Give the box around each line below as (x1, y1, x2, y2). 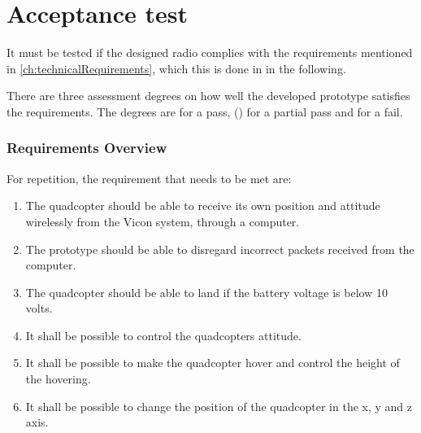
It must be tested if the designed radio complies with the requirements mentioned (7, 44, 413, 61)
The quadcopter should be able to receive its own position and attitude (25, 197, 380, 214)
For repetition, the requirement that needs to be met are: (7, 169, 292, 186)
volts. (25, 300, 53, 317)
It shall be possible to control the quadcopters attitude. (25, 326, 302, 343)
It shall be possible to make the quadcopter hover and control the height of (25, 354, 400, 371)
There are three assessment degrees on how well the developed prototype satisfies (7, 87, 410, 104)
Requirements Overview (7, 138, 167, 158)
